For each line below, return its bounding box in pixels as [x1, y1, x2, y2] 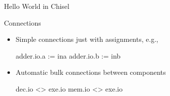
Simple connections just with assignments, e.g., [15, 34, 159, 44]
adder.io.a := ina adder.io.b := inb [15, 50, 121, 61]
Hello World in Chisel [4, 1, 69, 11]
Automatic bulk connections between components [15, 67, 166, 77]
